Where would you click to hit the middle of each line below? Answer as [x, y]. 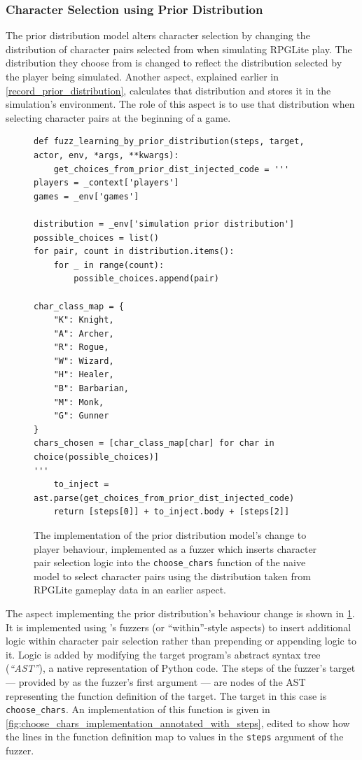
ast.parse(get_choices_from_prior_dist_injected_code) [164, 498]
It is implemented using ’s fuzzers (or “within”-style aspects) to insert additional [179, 627]
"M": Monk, [79, 402]
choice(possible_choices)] [96, 457]
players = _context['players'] [106, 183]
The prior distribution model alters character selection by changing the [158, 35]
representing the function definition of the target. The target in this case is [166, 695]
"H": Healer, [84, 375]
